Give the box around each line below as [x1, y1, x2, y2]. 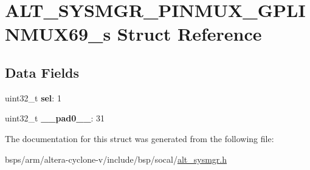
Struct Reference [117, 21, 262, 46]
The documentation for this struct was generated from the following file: [5, 132, 274, 144]
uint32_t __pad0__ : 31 [5, 112, 105, 124]
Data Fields [5, 63, 80, 81]
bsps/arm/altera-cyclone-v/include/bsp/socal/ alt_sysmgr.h [5, 152, 227, 165]
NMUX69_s [5, 21, 111, 46]
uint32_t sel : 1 [5, 91, 61, 104]
